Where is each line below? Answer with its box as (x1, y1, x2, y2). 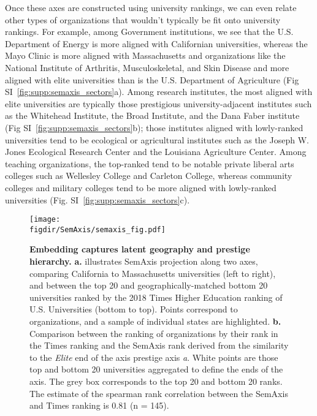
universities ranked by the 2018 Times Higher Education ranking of (29, 290, 283, 303)
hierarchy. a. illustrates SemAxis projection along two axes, (29, 255, 258, 267)
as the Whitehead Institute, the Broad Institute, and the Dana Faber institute (5, 109, 300, 122)
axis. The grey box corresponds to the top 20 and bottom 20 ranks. (29, 374, 283, 387)
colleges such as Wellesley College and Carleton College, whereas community (5, 169, 292, 182)
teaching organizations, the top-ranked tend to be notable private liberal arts (5, 157, 294, 170)
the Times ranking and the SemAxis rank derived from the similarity (29, 339, 289, 352)
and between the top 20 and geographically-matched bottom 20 (29, 279, 268, 292)
